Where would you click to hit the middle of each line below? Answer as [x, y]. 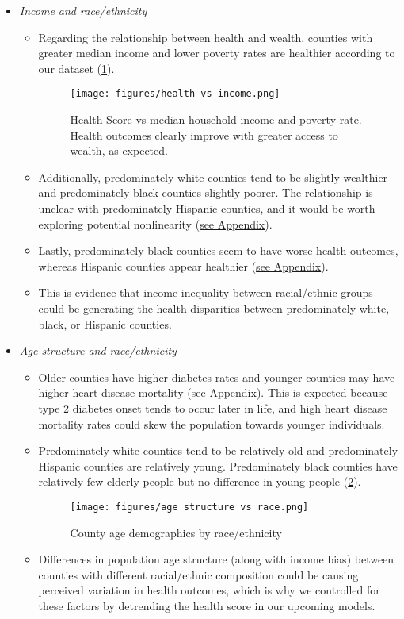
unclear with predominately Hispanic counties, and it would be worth [207, 208]
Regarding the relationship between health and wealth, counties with [206, 37]
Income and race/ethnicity [83, 10]
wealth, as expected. [119, 150]
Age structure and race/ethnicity [98, 350]
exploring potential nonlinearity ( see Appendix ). [155, 223]
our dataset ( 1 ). [76, 68]
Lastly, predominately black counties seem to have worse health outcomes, [218, 250]
